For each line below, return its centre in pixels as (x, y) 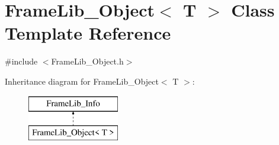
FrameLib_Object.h (87, 61)
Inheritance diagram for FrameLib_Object (82, 81)
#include (21, 61)
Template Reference (88, 33)
